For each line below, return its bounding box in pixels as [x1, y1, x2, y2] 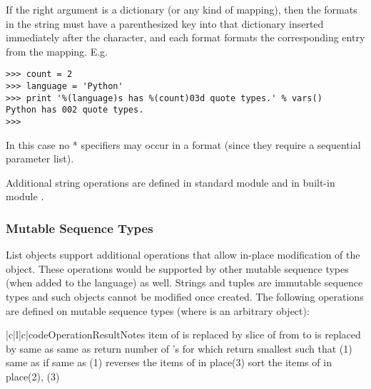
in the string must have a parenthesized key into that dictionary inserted [6, 16, 324, 31]
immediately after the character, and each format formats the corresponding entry [6, 30, 365, 45]
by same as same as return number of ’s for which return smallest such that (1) [6, 341, 352, 356]
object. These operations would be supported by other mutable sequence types [6, 261, 349, 276]
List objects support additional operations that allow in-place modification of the [6, 247, 360, 262]
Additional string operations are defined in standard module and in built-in [6, 175, 335, 190]
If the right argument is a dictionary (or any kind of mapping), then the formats [6, 2, 357, 16]
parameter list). [6, 151, 74, 166]
